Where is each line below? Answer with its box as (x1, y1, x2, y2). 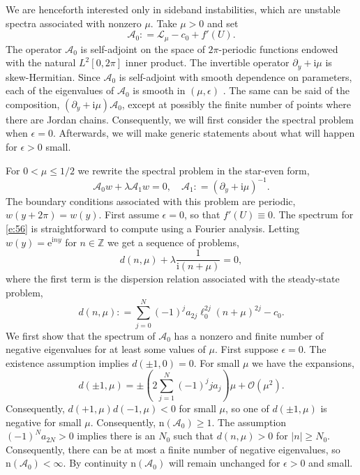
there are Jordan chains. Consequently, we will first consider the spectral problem (6, 112, 354, 126)
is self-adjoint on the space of (80, 41, 205, 56)
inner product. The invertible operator (125, 55, 290, 70)
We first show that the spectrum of (6, 328, 156, 342)
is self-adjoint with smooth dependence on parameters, (119, 69, 352, 84)
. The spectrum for (272, 207, 354, 222)
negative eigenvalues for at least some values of (6, 342, 206, 356)
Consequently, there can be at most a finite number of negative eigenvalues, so (6, 442, 340, 456)
